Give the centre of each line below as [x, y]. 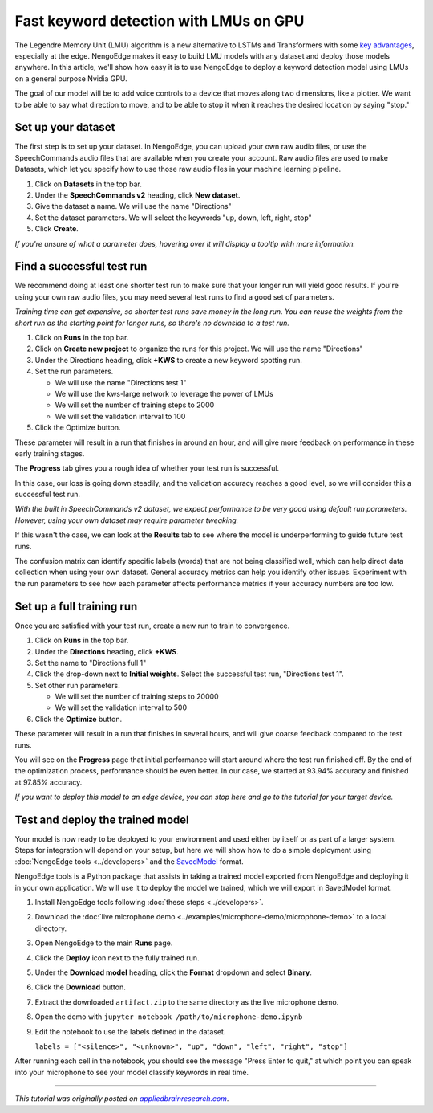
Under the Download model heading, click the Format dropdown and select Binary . [174, 972]
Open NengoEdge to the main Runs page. [104, 943]
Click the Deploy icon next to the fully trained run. [117, 958]
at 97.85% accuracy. [49, 782]
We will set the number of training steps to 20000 [137, 697]
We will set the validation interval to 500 [121, 707]
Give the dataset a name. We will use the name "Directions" [133, 206]
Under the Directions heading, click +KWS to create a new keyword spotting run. [168, 360]
